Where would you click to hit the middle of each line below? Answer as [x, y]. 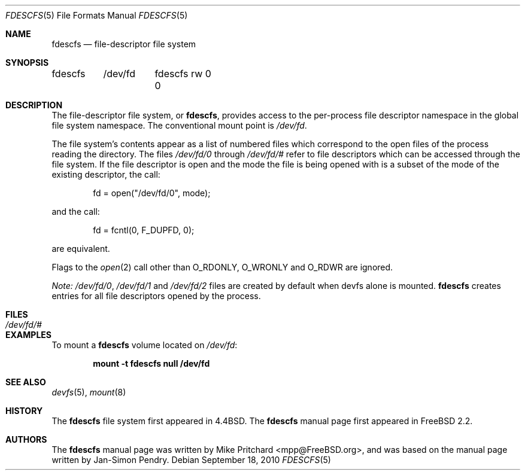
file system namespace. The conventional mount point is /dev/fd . [179, 125]
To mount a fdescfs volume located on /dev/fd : [145, 345]
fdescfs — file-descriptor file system [124, 44]
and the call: [76, 211]
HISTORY [24, 411]
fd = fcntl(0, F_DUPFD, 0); [144, 230]
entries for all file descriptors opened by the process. [156, 296]
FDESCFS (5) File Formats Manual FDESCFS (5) [97, 15]
